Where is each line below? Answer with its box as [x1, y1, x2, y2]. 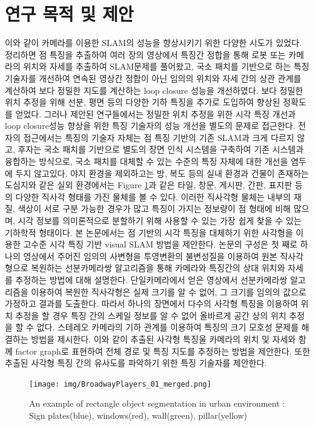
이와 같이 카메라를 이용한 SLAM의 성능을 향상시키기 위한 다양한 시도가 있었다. [5, 36, 302, 49]
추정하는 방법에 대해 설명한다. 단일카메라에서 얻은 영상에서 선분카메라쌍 [15, 274, 288, 286]
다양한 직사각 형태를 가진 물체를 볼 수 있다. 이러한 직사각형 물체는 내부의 [15, 190, 291, 203]
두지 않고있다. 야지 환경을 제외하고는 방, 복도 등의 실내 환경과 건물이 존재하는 [15, 166, 309, 179]
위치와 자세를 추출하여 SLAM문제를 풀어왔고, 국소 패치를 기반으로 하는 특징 [23, 60, 310, 73]
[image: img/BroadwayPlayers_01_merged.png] [29, 379, 211, 388]
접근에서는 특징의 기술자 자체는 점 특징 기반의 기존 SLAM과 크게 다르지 [23, 131, 294, 143]
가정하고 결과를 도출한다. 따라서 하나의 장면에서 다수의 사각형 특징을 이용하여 [5, 297, 298, 310]
